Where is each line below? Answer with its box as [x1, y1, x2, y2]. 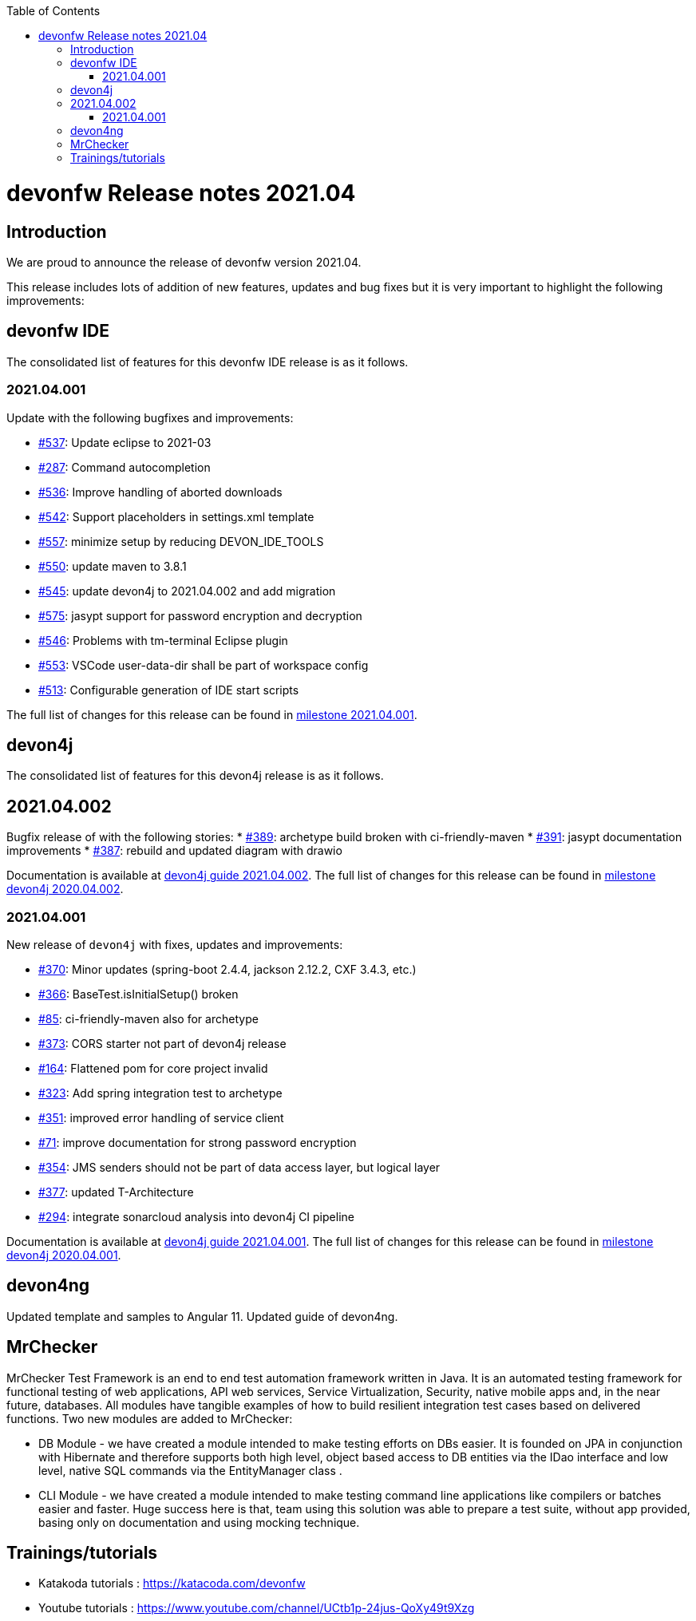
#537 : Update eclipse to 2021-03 [38, 435, 212, 449]
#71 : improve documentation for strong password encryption [38, 1135, 357, 1149]
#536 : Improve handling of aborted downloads [38, 484, 283, 499]
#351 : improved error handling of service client [38, 1110, 284, 1125]
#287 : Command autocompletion [38, 460, 211, 474]
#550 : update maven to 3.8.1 [38, 559, 187, 573]
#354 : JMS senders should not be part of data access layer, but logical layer [38, 1160, 441, 1174]
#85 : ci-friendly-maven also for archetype [38, 1011, 259, 1026]
